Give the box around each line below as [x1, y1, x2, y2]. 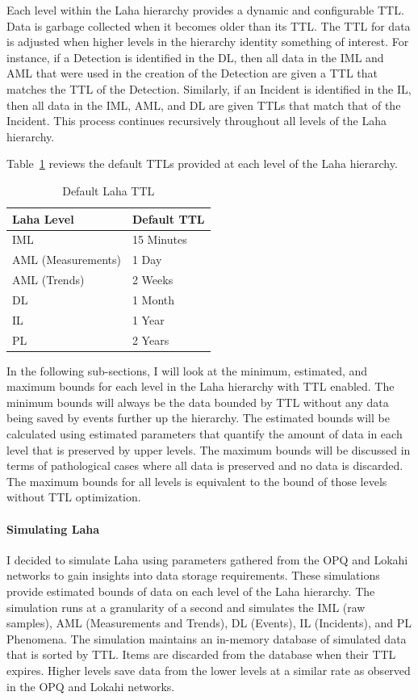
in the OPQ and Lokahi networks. [6, 677, 175, 694]
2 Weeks [132, 271, 173, 288]
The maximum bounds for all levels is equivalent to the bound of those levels [6, 472, 387, 489]
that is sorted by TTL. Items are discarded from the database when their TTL [6, 646, 396, 663]
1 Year [132, 311, 165, 328]
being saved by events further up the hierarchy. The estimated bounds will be [6, 409, 390, 426]
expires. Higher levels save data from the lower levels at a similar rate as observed [6, 661, 411, 678]
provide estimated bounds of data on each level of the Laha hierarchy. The [6, 583, 375, 600]
